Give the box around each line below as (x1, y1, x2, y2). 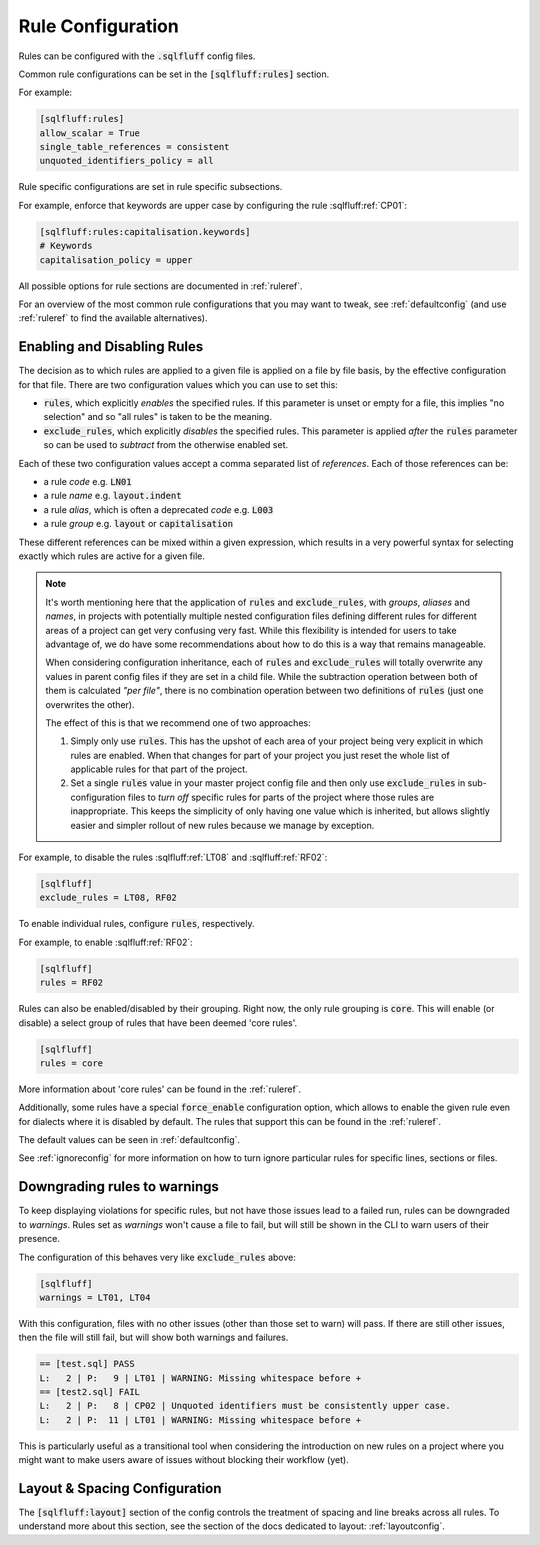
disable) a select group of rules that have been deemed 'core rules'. (18, 1016, 298, 1029)
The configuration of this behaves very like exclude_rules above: (18, 1251, 297, 1263)
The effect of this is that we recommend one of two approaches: (45, 716, 311, 729)
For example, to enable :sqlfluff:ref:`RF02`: (18, 936, 194, 948)
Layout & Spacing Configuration (18, 1480, 222, 1497)
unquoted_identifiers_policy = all (39, 155, 214, 167)
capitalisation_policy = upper (39, 254, 194, 265)
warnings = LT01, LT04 (39, 1291, 151, 1303)
